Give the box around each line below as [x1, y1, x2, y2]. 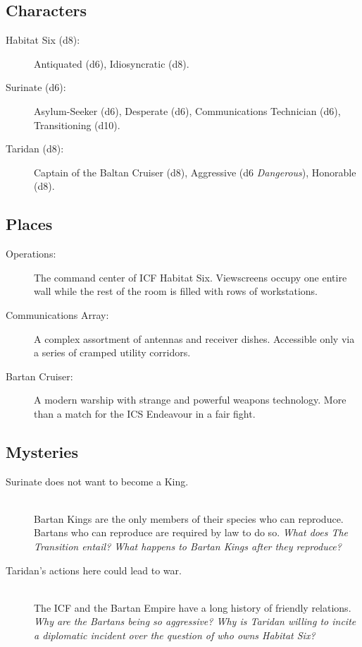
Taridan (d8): [6, 141, 64, 156]
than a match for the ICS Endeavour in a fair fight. [34, 406, 256, 421]
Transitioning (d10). [34, 117, 120, 132]
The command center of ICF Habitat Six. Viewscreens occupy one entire [34, 270, 347, 284]
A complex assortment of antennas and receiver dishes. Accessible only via [34, 331, 355, 346]
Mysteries [6, 440, 78, 462]
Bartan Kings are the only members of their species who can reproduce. [34, 511, 344, 526]
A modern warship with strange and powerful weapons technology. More [34, 392, 347, 407]
